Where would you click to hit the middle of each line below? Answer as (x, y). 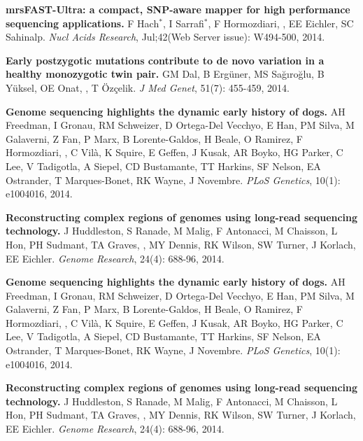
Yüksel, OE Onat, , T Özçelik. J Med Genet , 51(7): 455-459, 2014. (148, 87)
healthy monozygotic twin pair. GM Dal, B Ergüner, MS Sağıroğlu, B (165, 74)
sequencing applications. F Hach (83, 23)
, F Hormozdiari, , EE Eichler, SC (281, 23)
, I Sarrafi (183, 23)
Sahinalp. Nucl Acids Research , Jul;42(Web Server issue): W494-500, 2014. (165, 37)
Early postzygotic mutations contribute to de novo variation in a (165, 60)
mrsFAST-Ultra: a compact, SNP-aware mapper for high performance (178, 9)
